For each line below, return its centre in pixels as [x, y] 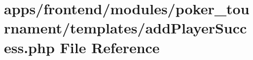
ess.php [29, 47]
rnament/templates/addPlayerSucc [126, 28]
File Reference [110, 47]
